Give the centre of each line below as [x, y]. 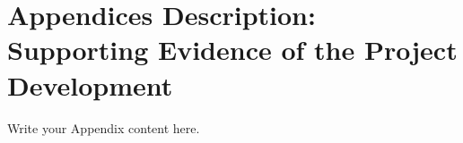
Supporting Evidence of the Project [232, 50]
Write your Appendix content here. [104, 127]
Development [90, 84]
